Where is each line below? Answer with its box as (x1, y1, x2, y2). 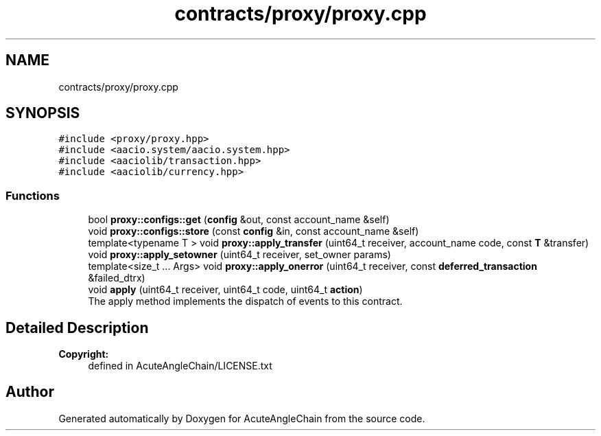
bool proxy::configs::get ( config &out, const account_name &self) (88, 214, 390, 226)
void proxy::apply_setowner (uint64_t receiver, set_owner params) (88, 249, 391, 261)
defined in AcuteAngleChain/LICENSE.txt (88, 360, 272, 372)
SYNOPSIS (5, 104, 80, 122)
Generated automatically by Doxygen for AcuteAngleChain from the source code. (58, 412, 425, 424)
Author (5, 383, 54, 401)
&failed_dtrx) (88, 272, 145, 284)
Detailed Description (5, 319, 149, 336)
